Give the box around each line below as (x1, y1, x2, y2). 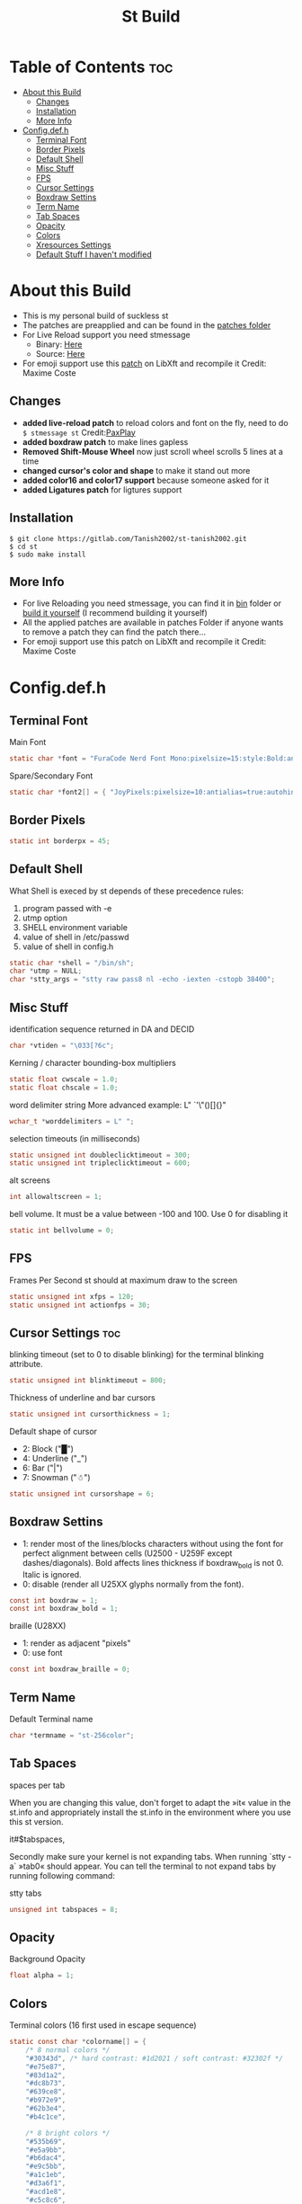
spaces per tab (9, 1780, 66, 1791)
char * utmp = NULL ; (9, 966, 83, 976)
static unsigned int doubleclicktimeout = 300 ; (9, 1151, 191, 1160)
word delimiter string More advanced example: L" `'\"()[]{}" (9, 1099, 226, 1110)
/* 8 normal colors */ (25, 2045, 111, 2055)
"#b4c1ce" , (25, 2112, 67, 2121)
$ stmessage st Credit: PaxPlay (22, 427, 137, 438)
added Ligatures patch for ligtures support (22, 484, 182, 495)
